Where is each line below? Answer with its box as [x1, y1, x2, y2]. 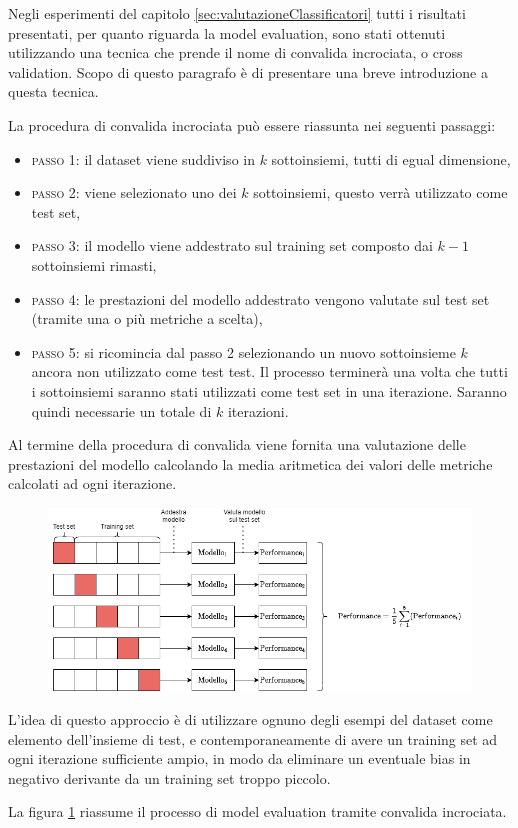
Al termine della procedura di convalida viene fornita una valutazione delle [8, 434, 466, 455]
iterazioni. [227, 400, 289, 421]
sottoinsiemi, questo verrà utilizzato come [253, 182, 508, 203]
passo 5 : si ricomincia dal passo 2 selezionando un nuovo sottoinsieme [31, 341, 456, 362]
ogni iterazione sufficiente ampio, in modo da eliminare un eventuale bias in [8, 748, 471, 769]
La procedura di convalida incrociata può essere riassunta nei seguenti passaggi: [8, 114, 496, 135]
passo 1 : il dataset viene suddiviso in [31, 148, 255, 169]
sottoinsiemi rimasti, [31, 254, 157, 275]
